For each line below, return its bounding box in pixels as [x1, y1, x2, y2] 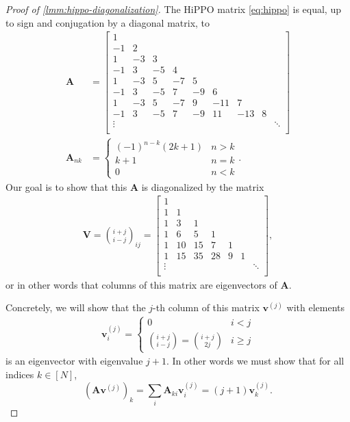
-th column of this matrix [153, 300, 260, 315]
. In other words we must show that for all [166, 354, 345, 368]
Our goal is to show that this [5, 179, 127, 194]
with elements [286, 300, 345, 315]
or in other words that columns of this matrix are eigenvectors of [5, 277, 277, 291]
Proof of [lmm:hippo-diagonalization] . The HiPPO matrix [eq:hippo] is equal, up [5, 2, 341, 16]
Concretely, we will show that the [5, 300, 146, 315]
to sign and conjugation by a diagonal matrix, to [5, 15, 210, 29]
